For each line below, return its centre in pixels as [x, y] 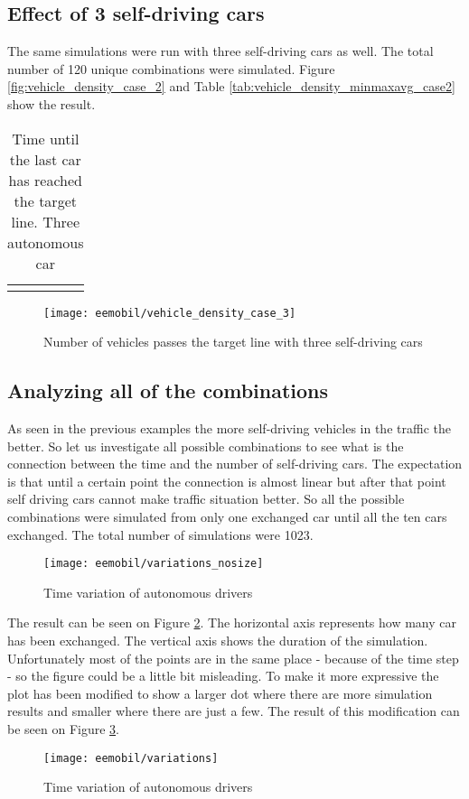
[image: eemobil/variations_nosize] [154, 564]
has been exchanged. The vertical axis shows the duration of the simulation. [218, 641]
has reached [45, 180]
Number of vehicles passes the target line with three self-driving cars [233, 342]
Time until [46, 138]
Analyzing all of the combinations [168, 390]
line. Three [46, 221]
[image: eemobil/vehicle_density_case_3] [170, 313]
